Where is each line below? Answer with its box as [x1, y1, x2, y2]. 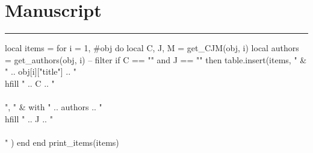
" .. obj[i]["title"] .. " [5, 65, 76, 78]
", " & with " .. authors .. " [5, 101, 102, 113]
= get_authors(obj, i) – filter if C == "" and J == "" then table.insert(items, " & [5, 53, 307, 66]
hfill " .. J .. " [5, 112, 53, 125]
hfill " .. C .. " [5, 76, 55, 89]
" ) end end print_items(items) [5, 136, 119, 148]
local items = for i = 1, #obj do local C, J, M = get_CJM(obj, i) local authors [5, 42, 299, 54]
